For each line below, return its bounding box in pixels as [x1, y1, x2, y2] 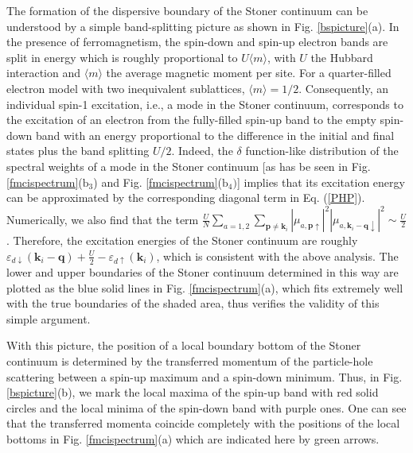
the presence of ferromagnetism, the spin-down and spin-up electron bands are [6, 33, 388, 50]
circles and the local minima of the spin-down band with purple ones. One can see [6, 399, 407, 416]
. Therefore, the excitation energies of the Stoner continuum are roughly [6, 232, 358, 249]
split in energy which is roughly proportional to [6, 48, 238, 65]
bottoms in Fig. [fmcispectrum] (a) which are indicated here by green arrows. [6, 430, 380, 447]
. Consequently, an [298, 79, 389, 96]
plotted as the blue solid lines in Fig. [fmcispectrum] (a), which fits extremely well [6, 279, 403, 296]
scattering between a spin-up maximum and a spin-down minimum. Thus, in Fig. [6, 368, 403, 385]
